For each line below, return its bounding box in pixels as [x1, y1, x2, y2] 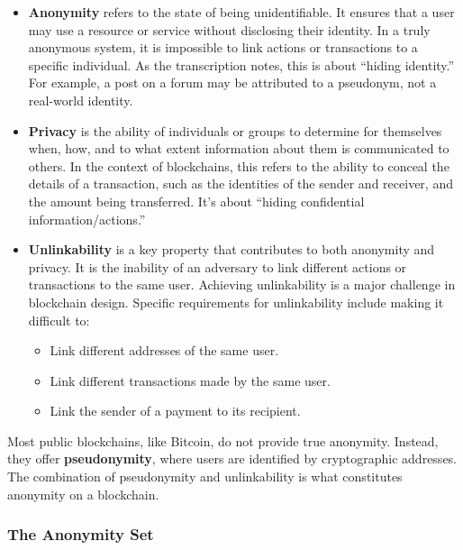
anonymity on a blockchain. [7, 484, 159, 503]
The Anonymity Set [7, 523, 154, 545]
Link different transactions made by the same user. [50, 371, 331, 390]
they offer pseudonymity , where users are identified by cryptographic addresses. [7, 449, 458, 468]
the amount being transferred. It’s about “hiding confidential [28, 191, 365, 210]
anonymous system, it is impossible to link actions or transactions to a [28, 38, 418, 57]
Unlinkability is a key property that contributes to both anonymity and [28, 240, 435, 259]
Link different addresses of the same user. [50, 341, 279, 360]
